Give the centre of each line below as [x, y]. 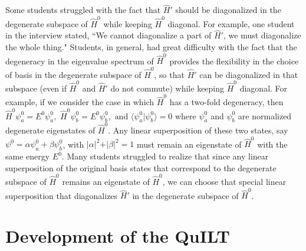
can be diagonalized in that [249, 74]
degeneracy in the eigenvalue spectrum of [80, 61]
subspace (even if [36, 88]
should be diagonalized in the [228, 10]
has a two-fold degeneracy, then [226, 102]
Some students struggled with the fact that [83, 10]
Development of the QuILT [118, 236]
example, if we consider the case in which [80, 102]
